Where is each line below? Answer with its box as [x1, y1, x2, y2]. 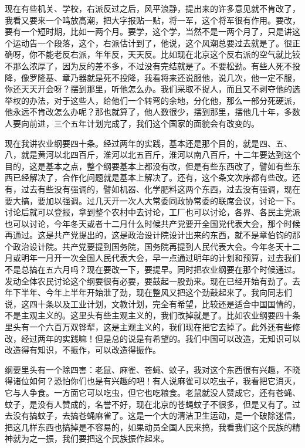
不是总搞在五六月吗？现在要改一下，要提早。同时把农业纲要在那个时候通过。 [5, 263, 300, 276]
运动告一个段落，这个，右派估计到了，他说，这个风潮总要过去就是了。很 [12, 36, 292, 49]
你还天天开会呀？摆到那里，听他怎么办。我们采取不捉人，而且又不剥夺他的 [5, 83, 292, 95]
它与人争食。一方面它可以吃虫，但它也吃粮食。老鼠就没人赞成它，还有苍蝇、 [5, 386, 300, 398]
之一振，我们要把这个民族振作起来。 [29, 432, 169, 444]
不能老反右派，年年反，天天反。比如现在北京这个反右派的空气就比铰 [37, 48, 300, 60]
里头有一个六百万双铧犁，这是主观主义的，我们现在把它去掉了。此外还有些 [5, 321, 292, 333]
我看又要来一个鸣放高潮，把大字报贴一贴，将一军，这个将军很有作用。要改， [5, 13, 300, 26]
